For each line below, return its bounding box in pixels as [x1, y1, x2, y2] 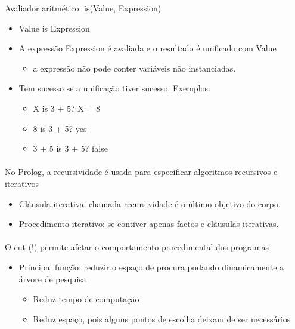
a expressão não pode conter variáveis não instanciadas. [33, 62, 236, 74]
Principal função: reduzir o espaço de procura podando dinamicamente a [18, 260, 284, 273]
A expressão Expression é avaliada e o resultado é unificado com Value [18, 42, 277, 54]
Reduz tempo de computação [33, 293, 139, 305]
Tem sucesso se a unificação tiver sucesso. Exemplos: [18, 82, 211, 94]
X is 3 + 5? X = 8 [33, 102, 101, 114]
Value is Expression [18, 21, 90, 34]
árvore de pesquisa [18, 272, 86, 285]
